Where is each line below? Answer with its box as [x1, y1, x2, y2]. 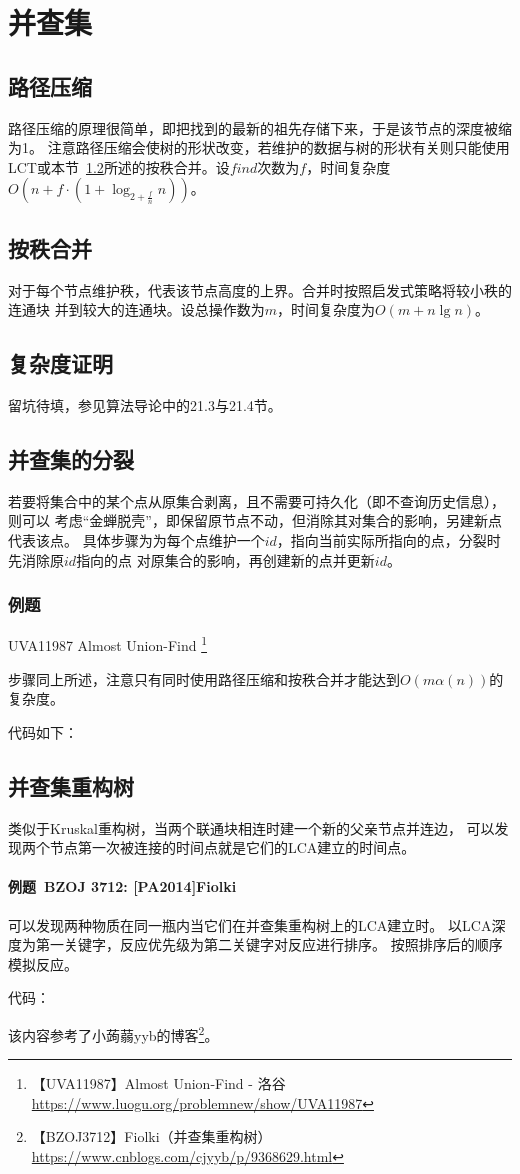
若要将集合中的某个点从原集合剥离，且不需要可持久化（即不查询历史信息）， [8, 490, 505, 511]
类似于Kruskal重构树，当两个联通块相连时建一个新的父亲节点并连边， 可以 [8, 817, 495, 838]
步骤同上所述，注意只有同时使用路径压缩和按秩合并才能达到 [8, 668, 400, 689]
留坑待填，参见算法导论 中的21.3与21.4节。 [8, 394, 282, 415]
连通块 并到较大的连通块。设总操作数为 [8, 299, 265, 320]
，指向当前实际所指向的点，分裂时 [276, 529, 501, 550]
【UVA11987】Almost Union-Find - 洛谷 [31, 1073, 286, 1094]
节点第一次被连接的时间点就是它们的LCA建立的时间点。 [49, 837, 416, 858]
